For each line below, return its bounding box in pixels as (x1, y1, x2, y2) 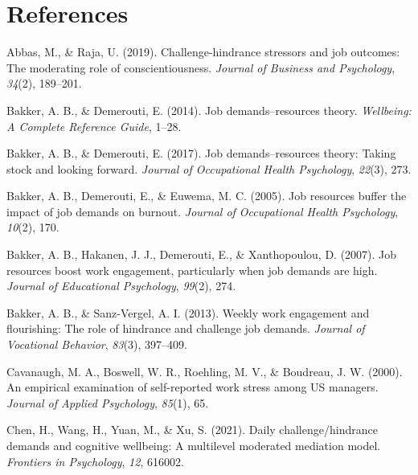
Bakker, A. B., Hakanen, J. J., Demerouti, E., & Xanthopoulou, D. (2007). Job (6, 246, 397, 263)
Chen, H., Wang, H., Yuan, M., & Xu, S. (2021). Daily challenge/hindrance (6, 421, 378, 438)
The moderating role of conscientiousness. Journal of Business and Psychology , (6, 59, 395, 76)
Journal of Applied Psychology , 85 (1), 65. (6, 394, 209, 411)
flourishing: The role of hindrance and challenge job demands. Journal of (6, 320, 365, 337)
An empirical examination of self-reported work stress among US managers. (6, 379, 379, 395)
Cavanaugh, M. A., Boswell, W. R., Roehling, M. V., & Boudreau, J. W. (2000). (6, 362, 403, 379)
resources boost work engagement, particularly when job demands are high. (6, 261, 378, 278)
